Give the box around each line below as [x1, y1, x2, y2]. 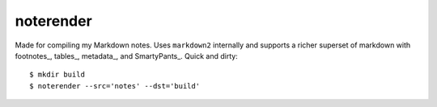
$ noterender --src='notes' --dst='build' [29, 81, 201, 90]
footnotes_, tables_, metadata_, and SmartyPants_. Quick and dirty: [15, 51, 238, 60]
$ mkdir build [29, 70, 85, 80]
